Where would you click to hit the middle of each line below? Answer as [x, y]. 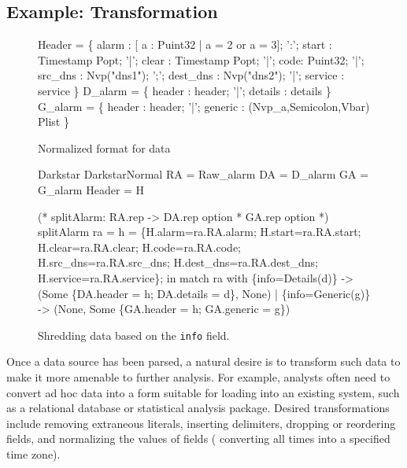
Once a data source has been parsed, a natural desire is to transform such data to [203, 361]
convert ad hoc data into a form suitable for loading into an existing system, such [203, 392]
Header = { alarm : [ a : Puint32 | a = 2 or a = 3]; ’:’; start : [185, 44]
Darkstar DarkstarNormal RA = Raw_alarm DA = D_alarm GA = [203, 174]
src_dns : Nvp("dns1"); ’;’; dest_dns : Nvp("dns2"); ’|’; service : [191, 75]
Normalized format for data [104, 147]
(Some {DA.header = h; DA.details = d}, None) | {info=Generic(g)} [204, 293]
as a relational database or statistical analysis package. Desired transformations [198, 408]
